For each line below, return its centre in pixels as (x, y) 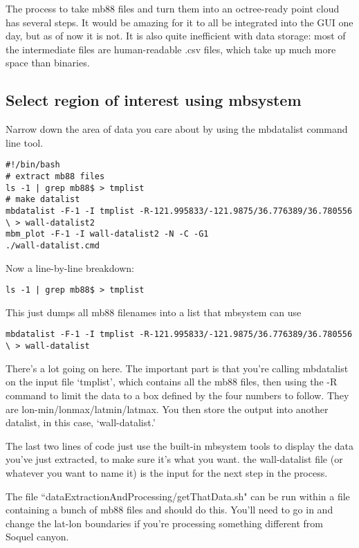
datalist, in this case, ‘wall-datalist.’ (81, 422)
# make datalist (43, 200)
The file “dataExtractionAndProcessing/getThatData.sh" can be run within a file (178, 496)
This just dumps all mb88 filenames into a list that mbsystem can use (154, 312)
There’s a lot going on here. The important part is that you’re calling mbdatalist (177, 368)
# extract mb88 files (55, 177)
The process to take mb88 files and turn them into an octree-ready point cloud (173, 8)
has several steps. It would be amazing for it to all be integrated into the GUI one (179, 22)
